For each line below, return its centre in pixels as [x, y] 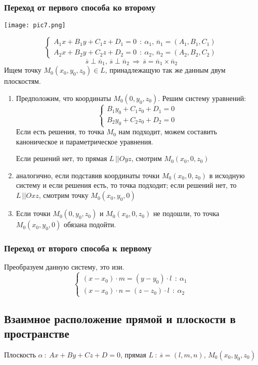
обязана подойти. [90, 224]
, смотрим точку [63, 195]
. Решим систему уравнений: [202, 98]
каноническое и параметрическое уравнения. [84, 141]
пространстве [37, 333]
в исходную [227, 175]
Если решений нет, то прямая [61, 158]
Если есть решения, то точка [60, 132]
